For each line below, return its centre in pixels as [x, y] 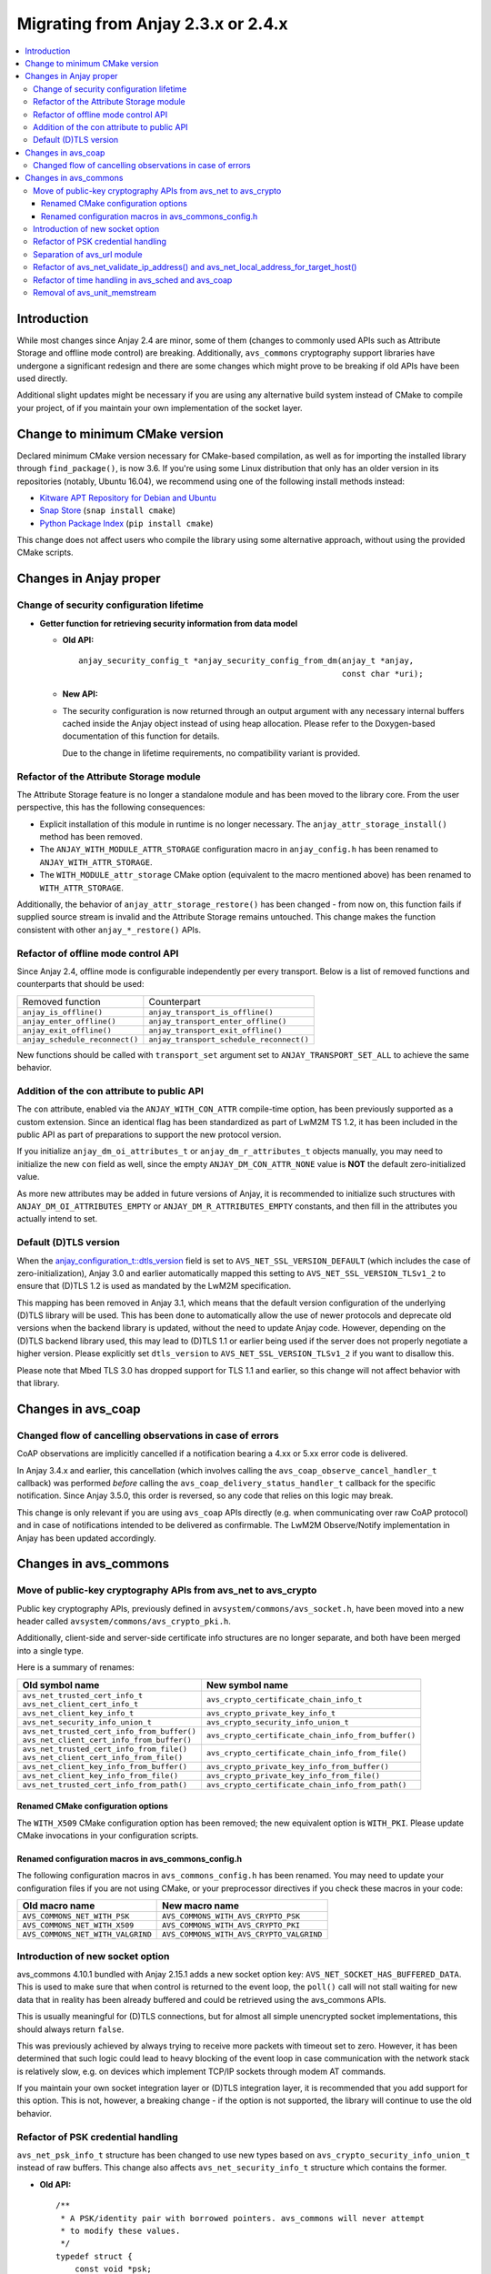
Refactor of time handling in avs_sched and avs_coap [133, 280]
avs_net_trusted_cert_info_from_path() [105, 1784]
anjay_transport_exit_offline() [215, 1030]
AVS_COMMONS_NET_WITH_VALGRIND [87, 1934]
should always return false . [70, 2029]
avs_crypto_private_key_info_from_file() [293, 1775]
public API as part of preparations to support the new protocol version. [149, 1135]
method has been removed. [91, 837]
